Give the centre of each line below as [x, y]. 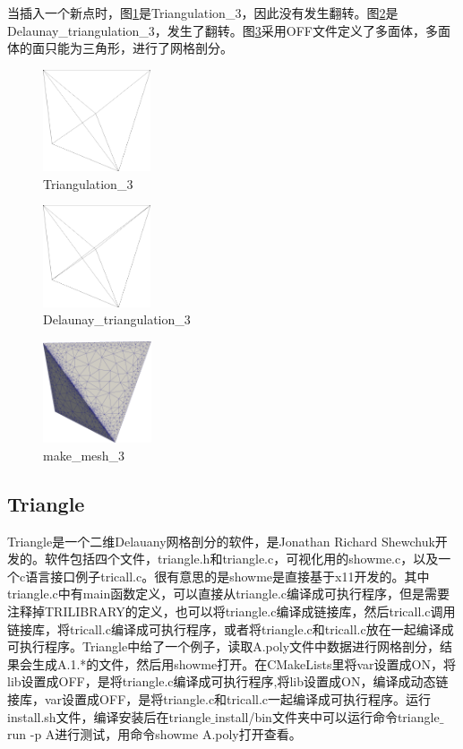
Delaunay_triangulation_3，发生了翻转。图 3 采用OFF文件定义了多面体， [216, 30]
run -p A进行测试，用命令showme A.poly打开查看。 [154, 734]
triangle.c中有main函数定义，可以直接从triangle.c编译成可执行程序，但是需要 [228, 594]
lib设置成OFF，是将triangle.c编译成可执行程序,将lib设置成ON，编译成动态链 [228, 681]
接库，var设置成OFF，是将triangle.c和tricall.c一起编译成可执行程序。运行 [219, 699]
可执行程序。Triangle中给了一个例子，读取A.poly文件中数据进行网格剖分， [224, 646]
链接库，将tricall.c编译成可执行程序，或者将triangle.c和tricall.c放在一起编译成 [231, 628]
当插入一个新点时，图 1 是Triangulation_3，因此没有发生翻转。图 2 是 [203, 13]
